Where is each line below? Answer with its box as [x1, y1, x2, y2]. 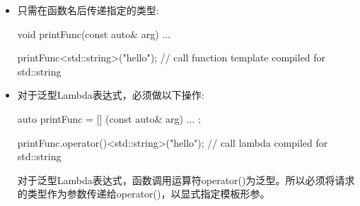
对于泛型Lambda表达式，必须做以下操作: [17, 87, 204, 102]
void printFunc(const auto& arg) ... [17, 26, 171, 41]
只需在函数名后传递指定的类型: [17, 3, 159, 17]
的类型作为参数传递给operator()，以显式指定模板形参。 [17, 186, 270, 201]
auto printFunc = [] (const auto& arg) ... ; [17, 111, 201, 126]
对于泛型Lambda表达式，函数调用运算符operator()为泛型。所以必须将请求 [17, 172, 355, 187]
